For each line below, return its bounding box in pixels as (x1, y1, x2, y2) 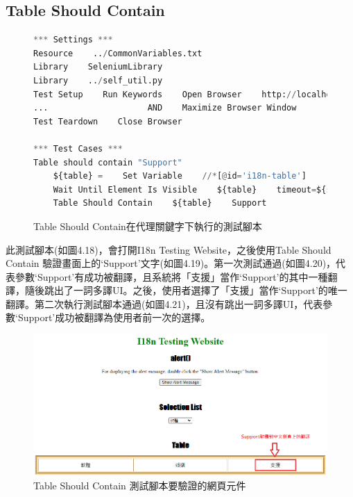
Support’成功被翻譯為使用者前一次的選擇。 (17, 310, 211, 325)
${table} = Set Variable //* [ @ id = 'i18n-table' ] (53, 171, 307, 181)
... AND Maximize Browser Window (33, 103, 297, 113)
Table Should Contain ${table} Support (53, 198, 267, 209)
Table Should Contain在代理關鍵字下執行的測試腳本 (33, 218, 262, 233)
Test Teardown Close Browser (33, 116, 182, 127)
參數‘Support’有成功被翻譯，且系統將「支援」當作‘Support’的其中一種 (15, 269, 328, 284)
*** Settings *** (33, 35, 113, 45)
